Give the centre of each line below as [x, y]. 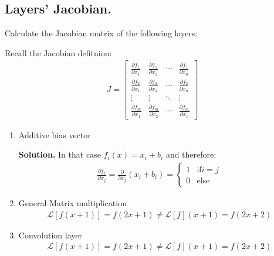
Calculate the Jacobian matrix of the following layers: [101, 33]
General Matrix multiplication [72, 203]
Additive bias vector [55, 134]
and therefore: [191, 154]
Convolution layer [50, 235]
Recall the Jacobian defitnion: [58, 52]
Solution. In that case [60, 154]
